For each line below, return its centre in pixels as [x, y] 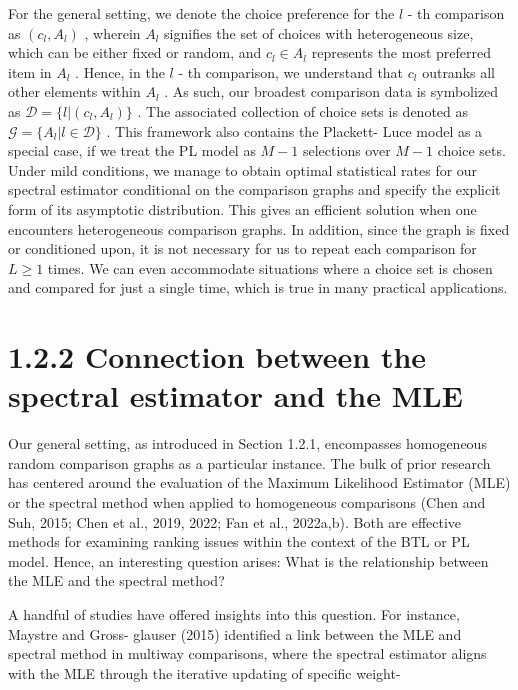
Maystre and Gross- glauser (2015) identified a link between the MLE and [235, 633]
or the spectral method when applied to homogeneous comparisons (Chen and [247, 502]
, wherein [112, 32]
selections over [346, 150]
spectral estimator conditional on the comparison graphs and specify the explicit [254, 189]
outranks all [459, 71]
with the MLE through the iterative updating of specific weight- [204, 672]
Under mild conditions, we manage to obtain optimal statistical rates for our [243, 169]
